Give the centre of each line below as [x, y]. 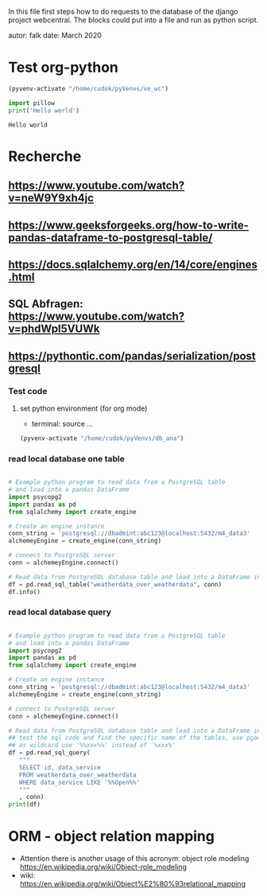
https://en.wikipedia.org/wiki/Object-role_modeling [103, 867]
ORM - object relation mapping [111, 837]
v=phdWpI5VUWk [54, 329]
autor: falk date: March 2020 [55, 35]
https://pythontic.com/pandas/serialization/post [132, 356]
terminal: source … [62, 424]
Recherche [45, 156]
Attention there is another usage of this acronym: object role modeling [134, 859]
